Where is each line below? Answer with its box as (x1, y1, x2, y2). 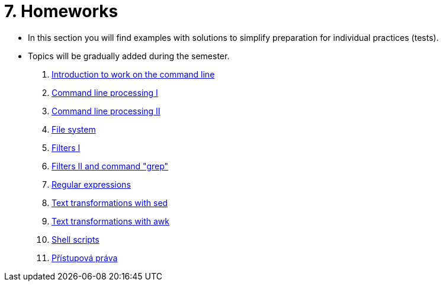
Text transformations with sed (52, 197, 168, 208)
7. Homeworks (4, 1, 118, 21)
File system (52, 124, 96, 134)
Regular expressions (52, 179, 131, 189)
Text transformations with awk (52, 216, 169, 226)
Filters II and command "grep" (52, 160, 169, 171)
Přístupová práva (52, 252, 118, 263)
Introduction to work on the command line (52, 69, 215, 79)
